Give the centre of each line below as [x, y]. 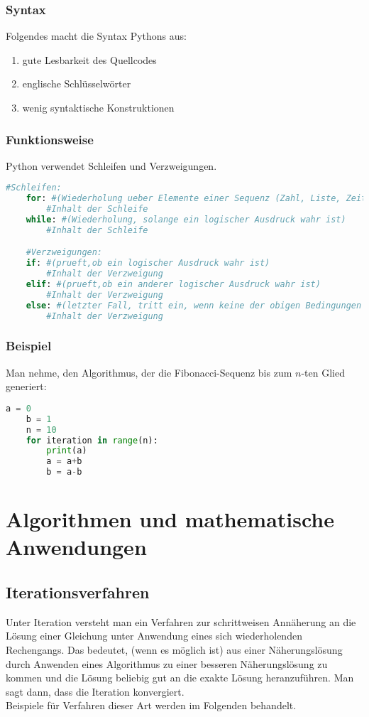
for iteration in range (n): [92, 440]
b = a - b [64, 472]
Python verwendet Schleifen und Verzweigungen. [111, 165]
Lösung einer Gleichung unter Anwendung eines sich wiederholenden [154, 636]
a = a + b [64, 462]
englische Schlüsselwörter [77, 83]
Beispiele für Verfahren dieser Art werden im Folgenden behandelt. [151, 705]
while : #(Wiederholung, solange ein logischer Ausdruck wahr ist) [186, 220]
